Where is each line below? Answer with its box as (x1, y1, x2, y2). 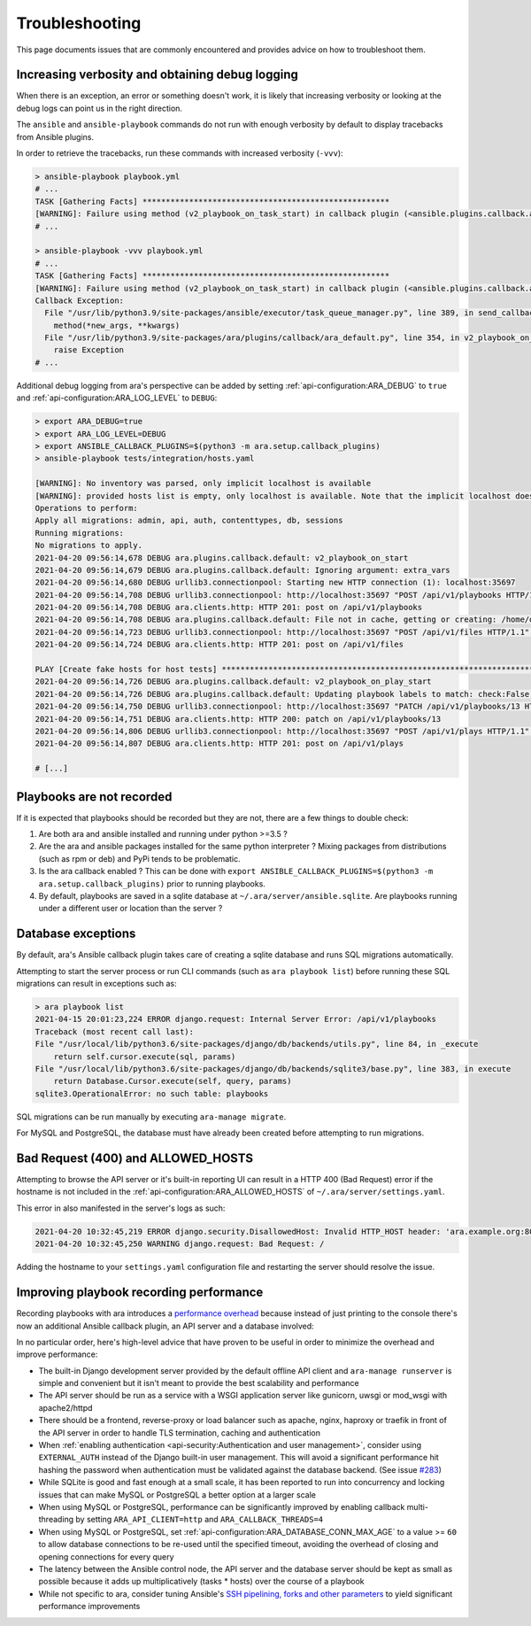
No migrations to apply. (35, 540, 143, 551)
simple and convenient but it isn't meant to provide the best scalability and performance (38, 1378, 359, 1389)
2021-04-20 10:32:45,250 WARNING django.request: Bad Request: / (35, 1239, 325, 1249)
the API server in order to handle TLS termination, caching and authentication (38, 1427, 320, 1438)
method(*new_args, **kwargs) (53, 320, 181, 330)
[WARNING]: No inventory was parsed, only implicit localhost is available (35, 478, 372, 489)
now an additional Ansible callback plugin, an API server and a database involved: (16, 1320, 314, 1331)
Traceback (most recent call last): (35, 1026, 195, 1036)
